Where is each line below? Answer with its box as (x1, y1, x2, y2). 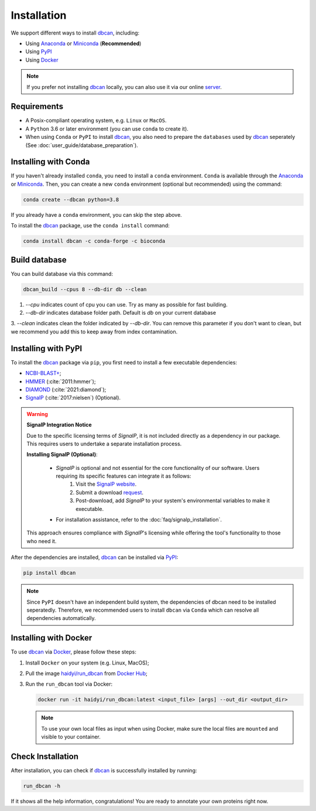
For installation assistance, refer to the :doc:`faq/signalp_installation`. (56, 516, 222, 523)
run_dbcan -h (23, 783, 61, 789)
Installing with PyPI (11, 343, 83, 353)
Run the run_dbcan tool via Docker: (25, 680, 113, 688)
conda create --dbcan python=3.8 (23, 196, 119, 203)
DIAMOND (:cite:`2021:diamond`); (25, 386, 107, 393)
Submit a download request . (75, 489, 143, 496)
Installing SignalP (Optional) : (26, 451, 98, 458)
